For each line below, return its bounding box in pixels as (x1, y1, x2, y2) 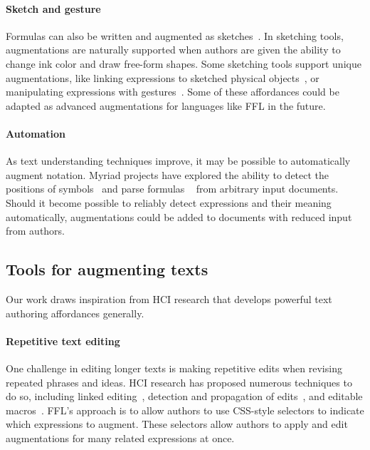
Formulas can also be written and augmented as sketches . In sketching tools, (6, 28, 344, 43)
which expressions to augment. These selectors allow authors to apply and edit (6, 416, 348, 431)
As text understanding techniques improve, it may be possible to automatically (6, 153, 351, 168)
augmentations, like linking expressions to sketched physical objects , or (6, 70, 319, 85)
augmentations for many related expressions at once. (6, 430, 235, 445)
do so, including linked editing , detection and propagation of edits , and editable (6, 389, 363, 404)
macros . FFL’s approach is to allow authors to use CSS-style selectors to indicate (6, 402, 364, 417)
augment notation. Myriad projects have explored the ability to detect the (6, 167, 329, 182)
